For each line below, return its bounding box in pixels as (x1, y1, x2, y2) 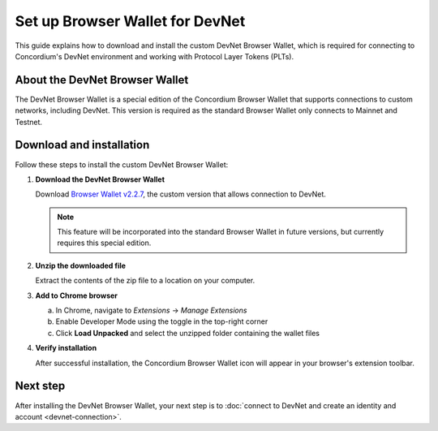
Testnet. (15, 117, 43, 127)
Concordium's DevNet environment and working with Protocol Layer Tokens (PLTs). (15, 51, 294, 61)
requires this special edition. (57, 238, 152, 248)
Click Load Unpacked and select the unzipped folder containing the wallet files (55, 328, 320, 338)
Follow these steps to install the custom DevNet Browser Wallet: (15, 159, 229, 170)
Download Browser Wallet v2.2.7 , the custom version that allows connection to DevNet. (35, 189, 326, 199)
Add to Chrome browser (35, 291, 118, 300)
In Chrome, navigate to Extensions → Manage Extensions (55, 305, 247, 316)
